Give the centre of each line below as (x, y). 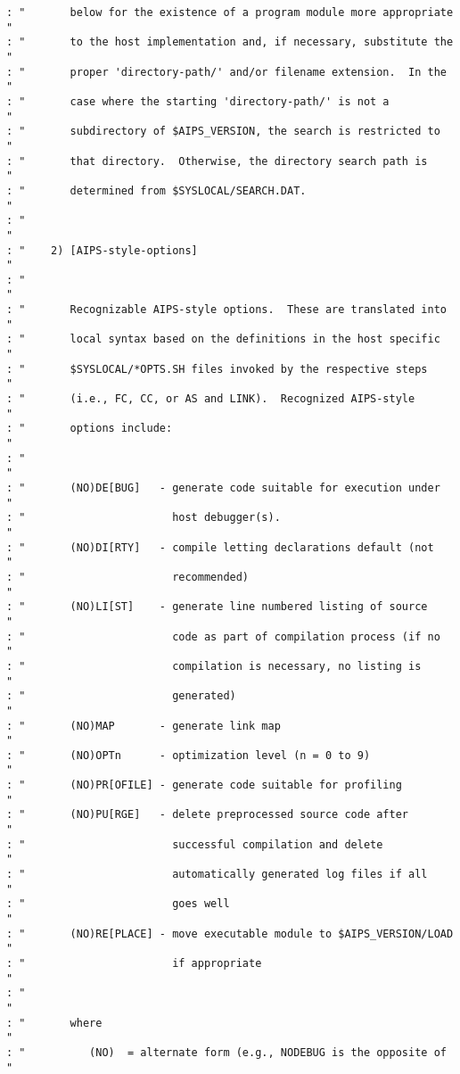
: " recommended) (128, 577)
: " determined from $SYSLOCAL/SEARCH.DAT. (156, 190)
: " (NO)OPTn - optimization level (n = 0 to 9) (189, 755)
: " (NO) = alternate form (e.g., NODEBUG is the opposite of (226, 1052)
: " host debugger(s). (144, 518)
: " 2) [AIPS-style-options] (102, 250)
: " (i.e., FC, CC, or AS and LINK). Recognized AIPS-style (211, 399)
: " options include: (90, 429)
